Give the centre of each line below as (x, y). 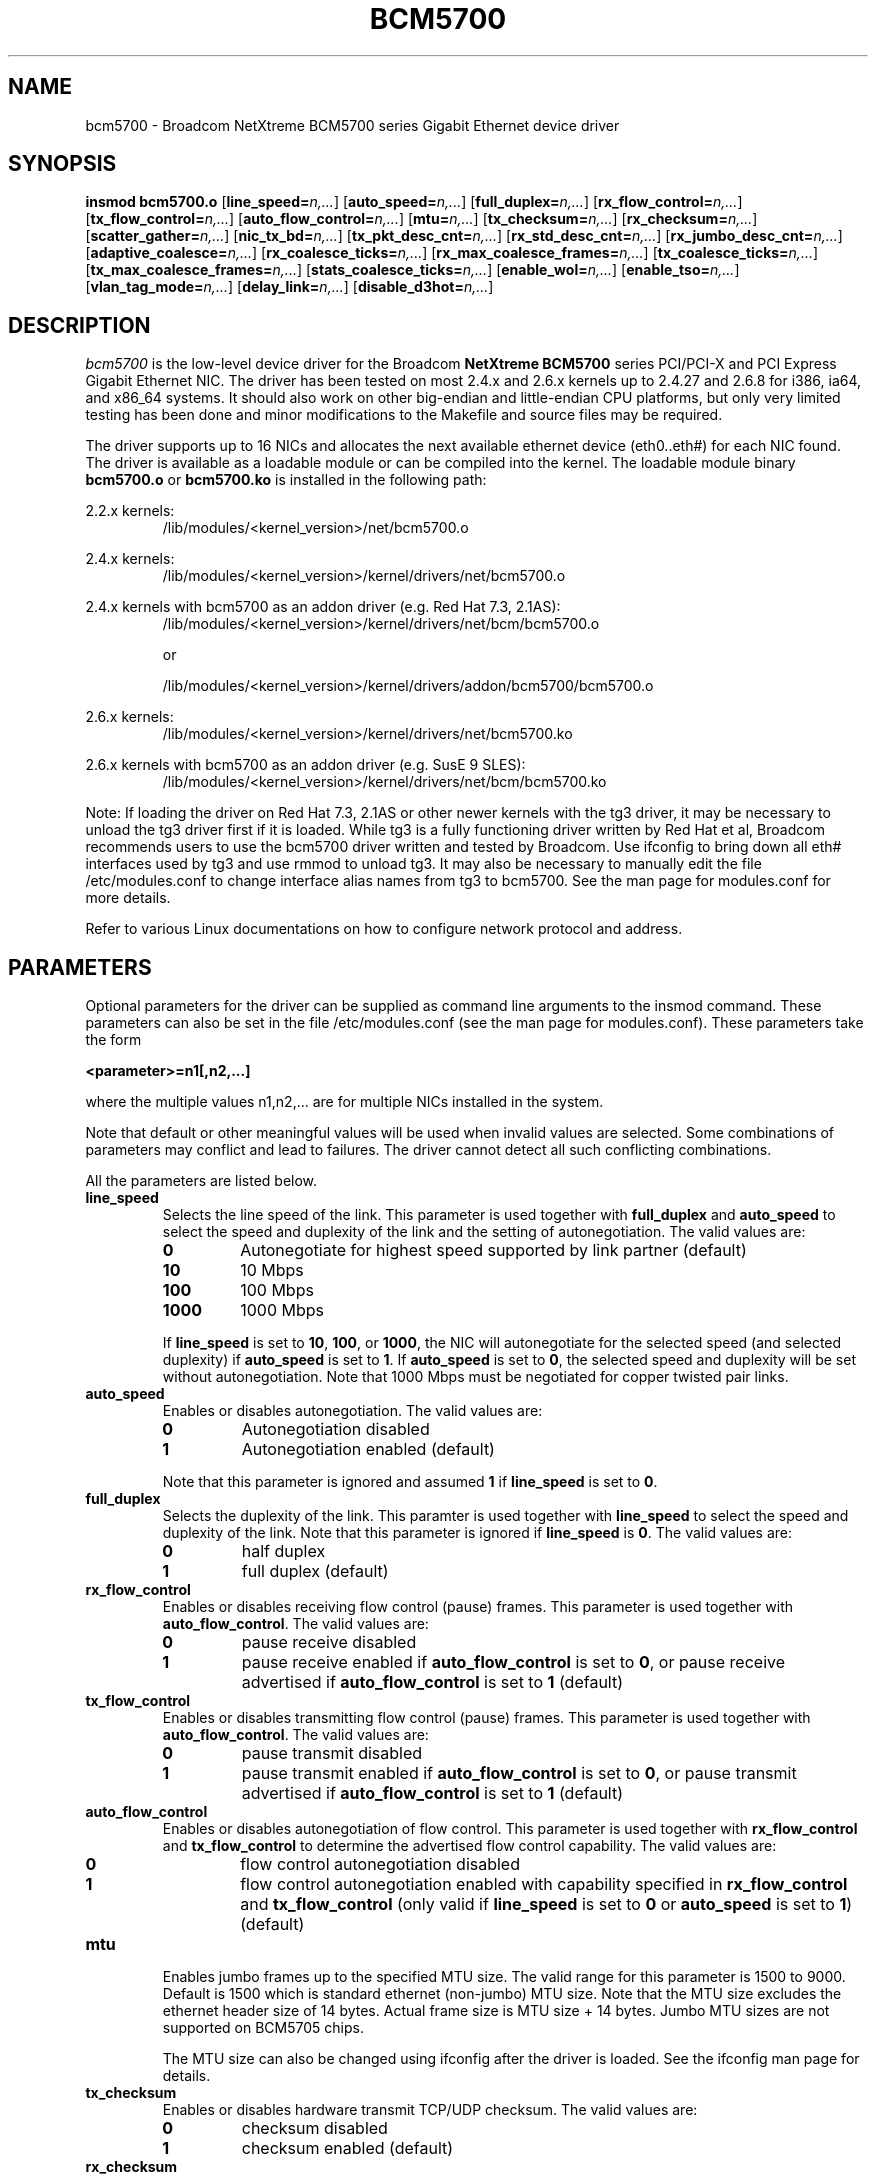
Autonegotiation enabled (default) (368, 1449)
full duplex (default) (315, 1571)
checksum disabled (314, 2128)
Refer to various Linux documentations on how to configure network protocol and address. (384, 929)
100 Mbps (277, 1290)
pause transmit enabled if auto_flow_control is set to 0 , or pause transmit (519, 1773)
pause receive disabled (329, 1642)
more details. (128, 898)
